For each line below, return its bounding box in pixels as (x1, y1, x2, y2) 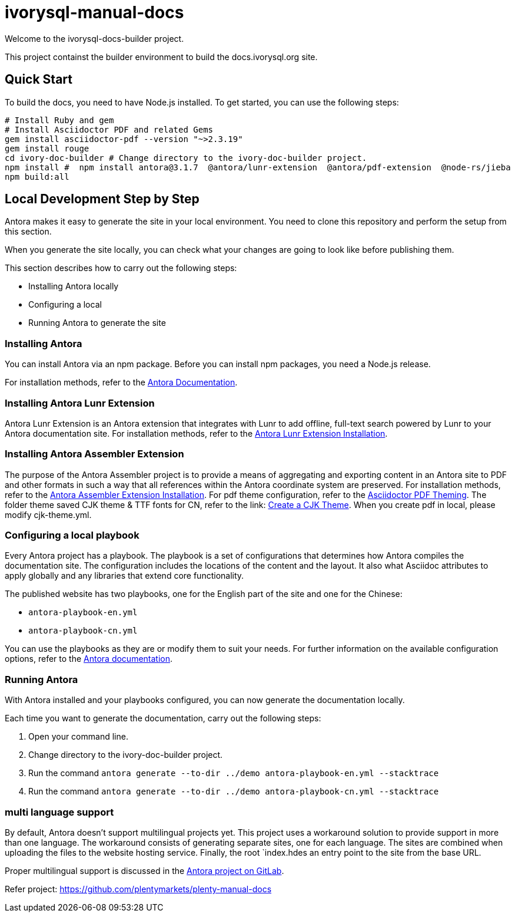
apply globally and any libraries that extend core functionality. (5, 570, 244, 581)
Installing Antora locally (28, 281, 119, 292)
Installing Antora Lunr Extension (5, 397, 155, 409)
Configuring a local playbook (5, 529, 139, 542)
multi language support (5, 806, 114, 818)
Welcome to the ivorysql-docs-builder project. (5, 33, 184, 44)
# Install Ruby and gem (5, 115, 114, 125)
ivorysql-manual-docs (5, 2, 184, 22)
